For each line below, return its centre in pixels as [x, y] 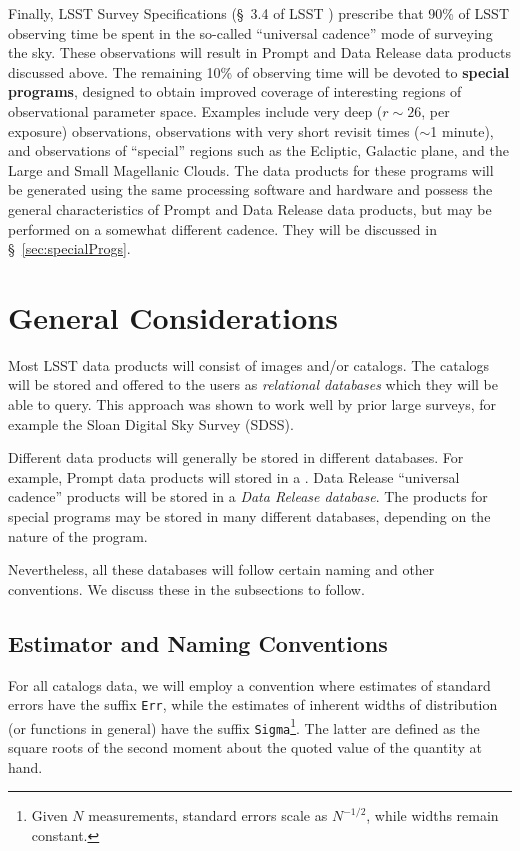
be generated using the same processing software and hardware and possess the [250, 189]
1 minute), [462, 130]
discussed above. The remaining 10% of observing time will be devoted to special [259, 71]
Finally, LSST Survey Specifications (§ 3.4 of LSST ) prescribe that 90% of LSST [258, 13]
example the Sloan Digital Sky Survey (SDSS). [151, 423]
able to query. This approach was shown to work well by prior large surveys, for [252, 404]
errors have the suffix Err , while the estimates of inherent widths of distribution [253, 704]
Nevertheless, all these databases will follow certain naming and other [221, 569]
